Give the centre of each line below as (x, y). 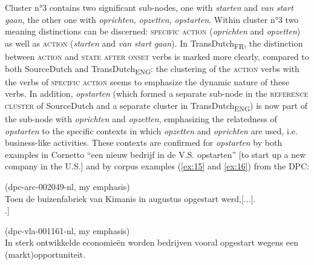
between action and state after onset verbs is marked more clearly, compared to (157, 56)
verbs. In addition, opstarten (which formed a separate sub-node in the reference (157, 93)
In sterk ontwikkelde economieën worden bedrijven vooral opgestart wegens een (152, 242)
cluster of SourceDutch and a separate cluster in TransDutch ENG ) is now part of (156, 106)
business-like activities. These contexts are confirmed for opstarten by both (144, 142)
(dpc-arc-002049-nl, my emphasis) (67, 186)
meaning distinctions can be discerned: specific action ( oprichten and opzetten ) (153, 31)
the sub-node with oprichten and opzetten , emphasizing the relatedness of (141, 118)
